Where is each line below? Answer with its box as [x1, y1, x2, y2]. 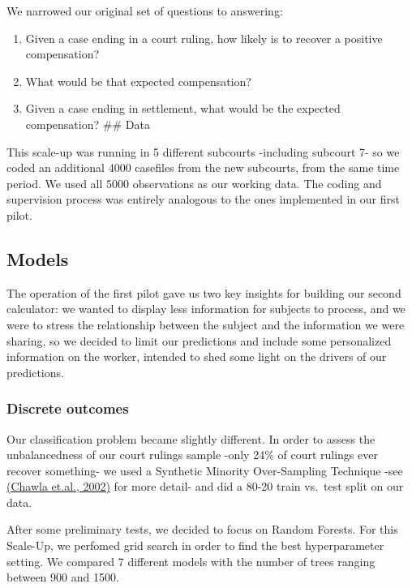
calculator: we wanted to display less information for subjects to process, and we [6, 300, 406, 317]
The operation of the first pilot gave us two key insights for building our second [6, 284, 401, 301]
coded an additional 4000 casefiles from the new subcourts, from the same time [6, 159, 400, 176]
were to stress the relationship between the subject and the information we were [6, 315, 405, 333]
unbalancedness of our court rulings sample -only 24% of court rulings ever [6, 446, 378, 463]
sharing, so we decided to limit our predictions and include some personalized [6, 332, 392, 349]
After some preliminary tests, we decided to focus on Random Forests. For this [6, 521, 398, 538]
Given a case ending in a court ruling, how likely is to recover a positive [25, 29, 383, 46]
